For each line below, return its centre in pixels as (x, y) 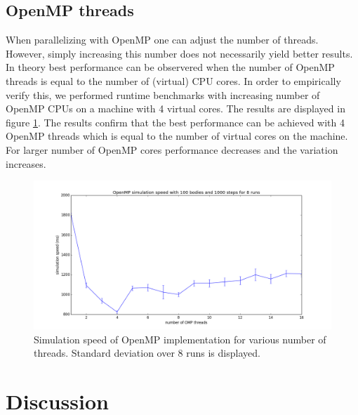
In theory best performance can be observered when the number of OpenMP (170, 67)
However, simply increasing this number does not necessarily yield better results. (179, 53)
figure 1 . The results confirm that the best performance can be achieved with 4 (175, 122)
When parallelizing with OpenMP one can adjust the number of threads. (162, 40)
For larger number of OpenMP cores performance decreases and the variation (172, 149)
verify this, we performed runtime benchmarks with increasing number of (163, 94)
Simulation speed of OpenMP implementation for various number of (180, 339)
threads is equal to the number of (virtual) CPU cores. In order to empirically (173, 80)
